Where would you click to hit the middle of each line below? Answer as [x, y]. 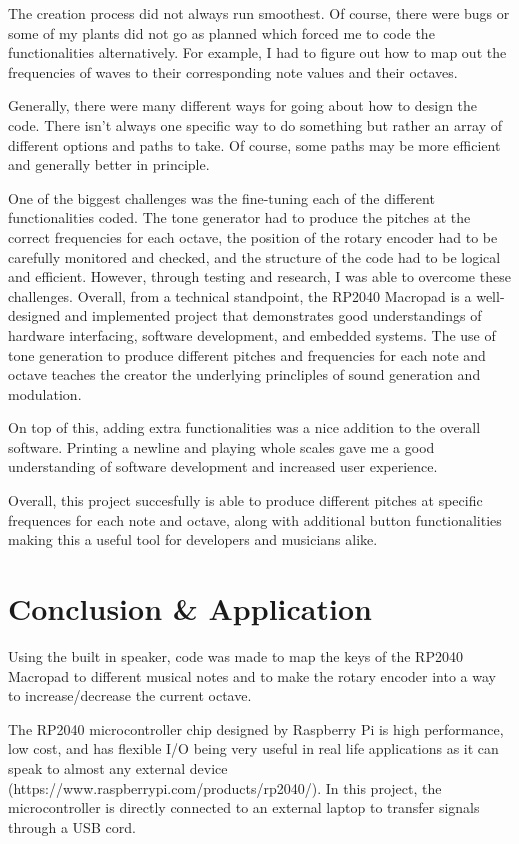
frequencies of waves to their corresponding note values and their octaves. [233, 71]
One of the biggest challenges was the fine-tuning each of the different [221, 197]
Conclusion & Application [190, 608]
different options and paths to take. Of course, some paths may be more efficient [254, 144]
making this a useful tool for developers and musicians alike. [193, 539]
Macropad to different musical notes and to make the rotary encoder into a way [252, 675]
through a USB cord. [72, 826]
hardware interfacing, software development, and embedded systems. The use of [252, 334]
